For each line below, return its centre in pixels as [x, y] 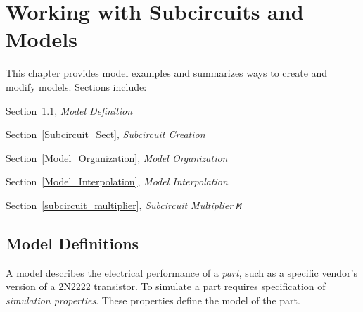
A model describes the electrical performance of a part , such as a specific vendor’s [181, 272]
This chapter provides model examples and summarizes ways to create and [167, 73]
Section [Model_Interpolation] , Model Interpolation [117, 181]
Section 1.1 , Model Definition [69, 110]
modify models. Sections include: [76, 86]
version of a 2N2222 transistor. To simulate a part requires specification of [166, 286]
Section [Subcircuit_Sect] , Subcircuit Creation [106, 134]
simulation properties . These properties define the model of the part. [153, 300]
